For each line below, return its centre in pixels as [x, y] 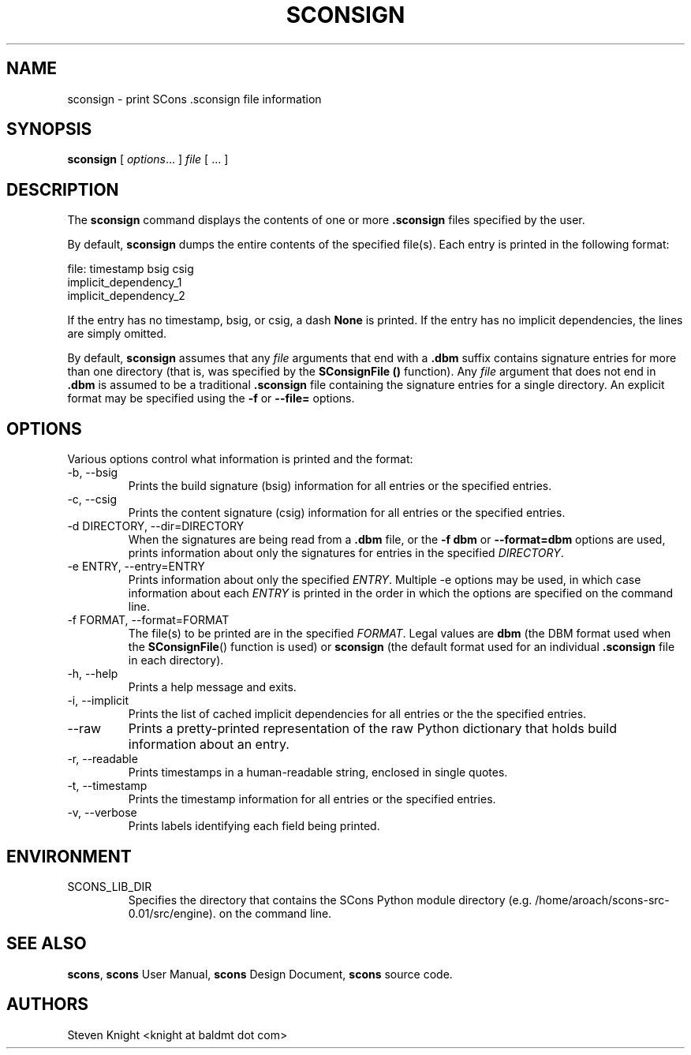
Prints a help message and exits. [212, 687]
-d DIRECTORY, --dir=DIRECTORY [156, 526]
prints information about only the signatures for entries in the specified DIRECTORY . [346, 553]
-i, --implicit [98, 701]
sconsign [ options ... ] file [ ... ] [148, 159]
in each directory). [176, 660]
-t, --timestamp [107, 786]
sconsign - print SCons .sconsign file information [194, 99]
